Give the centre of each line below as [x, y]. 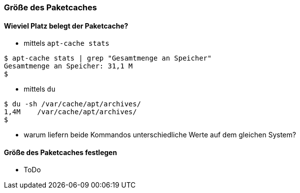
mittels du [40, 89]
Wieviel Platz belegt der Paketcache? [66, 26]
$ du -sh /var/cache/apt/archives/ [73, 104]
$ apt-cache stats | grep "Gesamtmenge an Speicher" [108, 58]
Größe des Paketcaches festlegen [61, 152]
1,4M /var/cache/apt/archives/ [70, 112]
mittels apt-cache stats [67, 43]
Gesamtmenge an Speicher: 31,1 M [68, 66]
